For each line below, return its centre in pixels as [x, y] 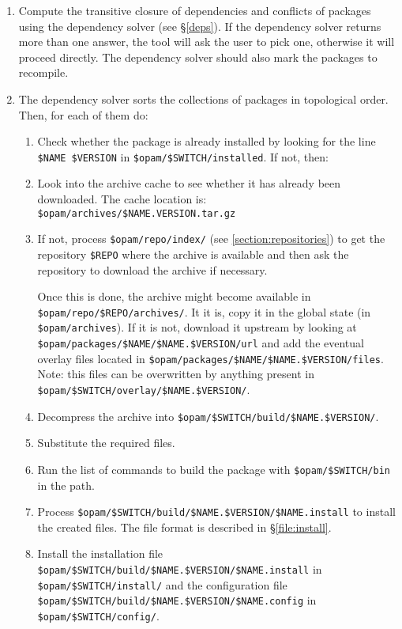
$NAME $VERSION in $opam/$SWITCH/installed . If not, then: [183, 156]
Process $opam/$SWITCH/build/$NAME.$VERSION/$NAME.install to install [216, 512]
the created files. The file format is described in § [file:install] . [184, 527]
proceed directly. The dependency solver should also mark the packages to [198, 57]
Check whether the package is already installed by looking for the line [207, 141]
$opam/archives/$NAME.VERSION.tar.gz [137, 213]
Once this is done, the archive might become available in [174, 296]
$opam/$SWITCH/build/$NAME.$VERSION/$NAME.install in [180, 568]
